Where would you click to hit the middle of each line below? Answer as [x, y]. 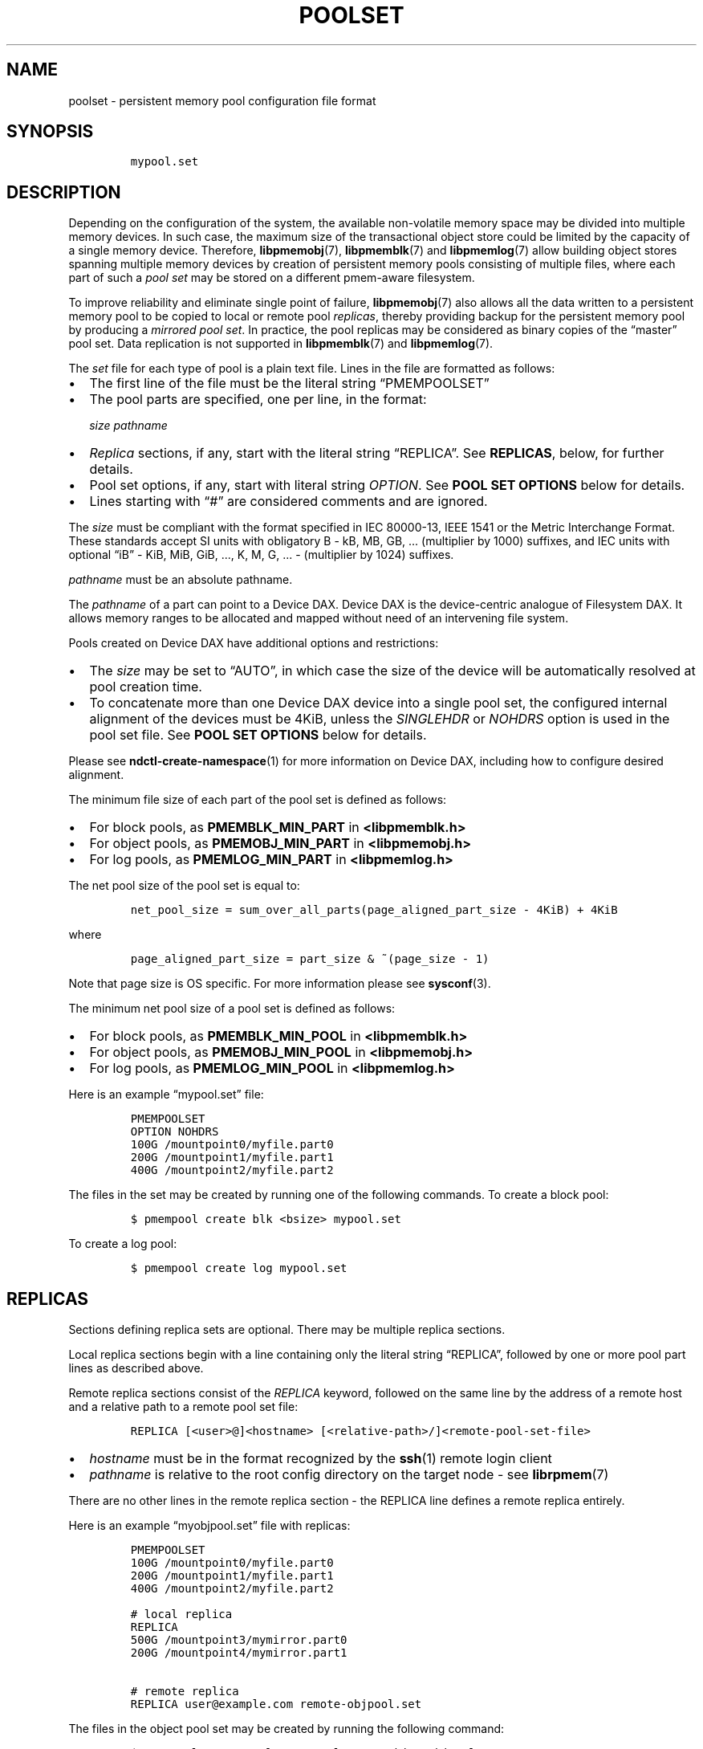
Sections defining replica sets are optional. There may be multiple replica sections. [287, 1330]
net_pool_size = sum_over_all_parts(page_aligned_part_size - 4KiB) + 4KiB [374, 910]
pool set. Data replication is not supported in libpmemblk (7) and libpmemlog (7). [281, 344]
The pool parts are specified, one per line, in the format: [258, 400]
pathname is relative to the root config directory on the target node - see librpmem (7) [349, 1475]
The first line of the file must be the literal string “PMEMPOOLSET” [289, 383]
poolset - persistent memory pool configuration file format [222, 100]
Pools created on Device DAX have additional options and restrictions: [254, 643]
